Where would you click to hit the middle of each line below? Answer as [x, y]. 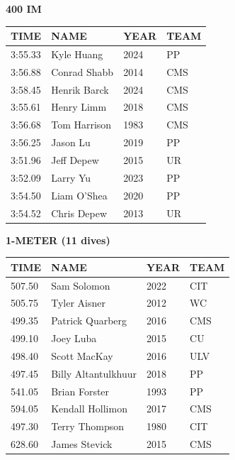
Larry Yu [71, 177]
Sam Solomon [81, 285]
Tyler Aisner [78, 303]
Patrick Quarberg [89, 321]
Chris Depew [79, 213]
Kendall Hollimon [89, 409]
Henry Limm [79, 107]
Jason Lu [71, 142]
